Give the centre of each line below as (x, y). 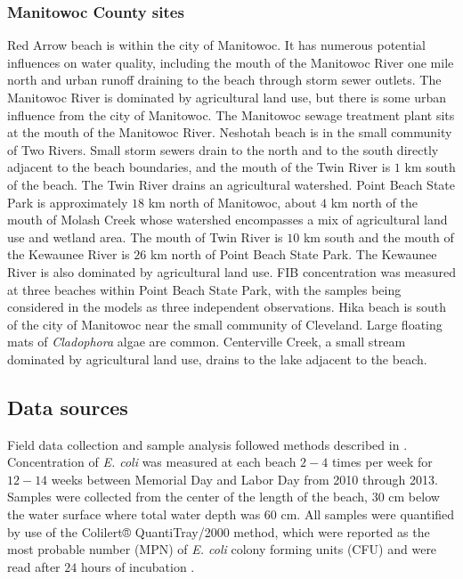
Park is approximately (68, 202)
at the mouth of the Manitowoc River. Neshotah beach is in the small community (230, 132)
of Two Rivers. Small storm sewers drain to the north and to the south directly (223, 149)
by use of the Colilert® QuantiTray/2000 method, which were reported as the (219, 531)
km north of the (374, 202)
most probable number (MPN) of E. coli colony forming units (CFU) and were (222, 549)
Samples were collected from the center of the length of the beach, (187, 497)
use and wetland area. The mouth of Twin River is (145, 236)
